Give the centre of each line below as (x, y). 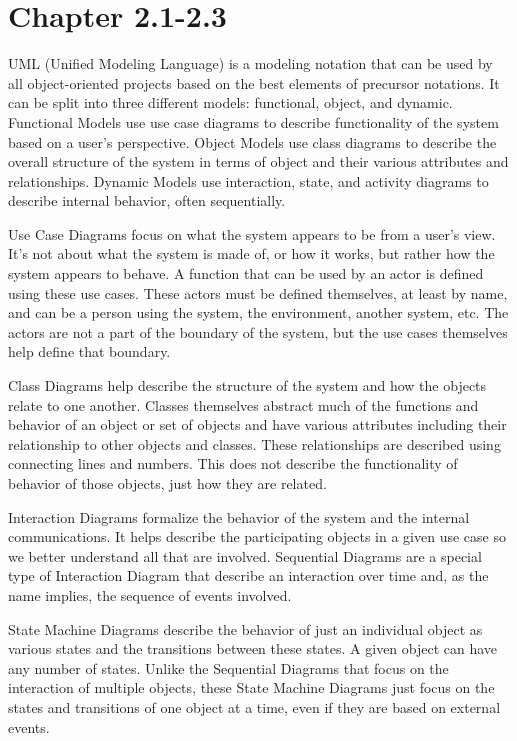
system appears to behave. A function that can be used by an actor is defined (246, 273)
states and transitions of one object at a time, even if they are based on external (254, 706)
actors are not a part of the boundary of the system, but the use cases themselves (258, 331)
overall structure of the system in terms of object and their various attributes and (258, 161)
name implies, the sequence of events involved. (150, 594)
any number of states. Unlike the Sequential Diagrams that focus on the (228, 667)
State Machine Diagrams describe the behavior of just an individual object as (245, 628)
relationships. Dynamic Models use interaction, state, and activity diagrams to (248, 180)
